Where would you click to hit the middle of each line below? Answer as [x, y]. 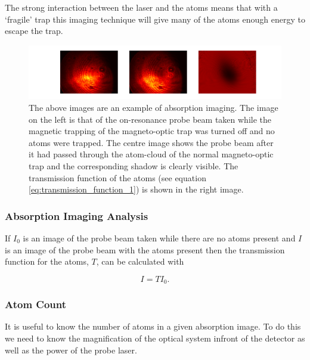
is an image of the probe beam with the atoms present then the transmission [145, 249]
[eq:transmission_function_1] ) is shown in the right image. [136, 189]
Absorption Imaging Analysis [77, 215]
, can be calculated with [140, 261]
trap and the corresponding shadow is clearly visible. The [134, 166]
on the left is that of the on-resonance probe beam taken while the [150, 119]
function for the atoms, [47, 261]
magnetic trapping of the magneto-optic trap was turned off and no [152, 131]
